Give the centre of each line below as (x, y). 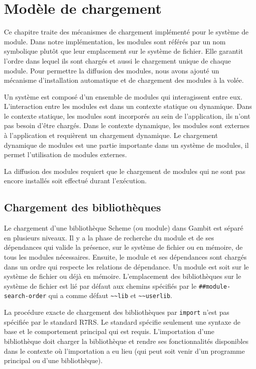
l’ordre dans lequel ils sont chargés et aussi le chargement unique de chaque (118, 60)
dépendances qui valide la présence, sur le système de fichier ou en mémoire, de (123, 247)
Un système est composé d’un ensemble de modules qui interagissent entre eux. (123, 96)
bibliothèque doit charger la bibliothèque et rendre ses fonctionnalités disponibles (126, 341)
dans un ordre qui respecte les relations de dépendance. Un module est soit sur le (127, 266)
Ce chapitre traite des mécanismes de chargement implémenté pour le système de (126, 32)
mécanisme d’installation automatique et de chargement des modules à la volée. (124, 80)
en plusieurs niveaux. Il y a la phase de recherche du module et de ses (109, 237)
